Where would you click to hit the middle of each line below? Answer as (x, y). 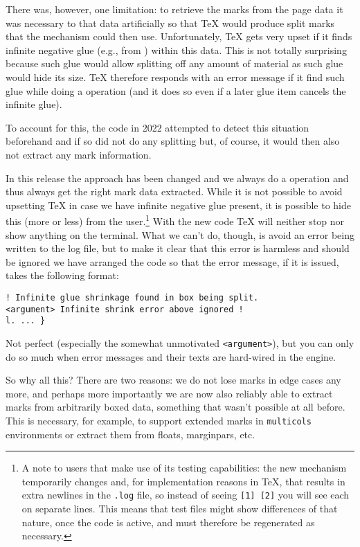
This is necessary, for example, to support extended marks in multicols (159, 420)
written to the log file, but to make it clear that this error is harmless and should (178, 248)
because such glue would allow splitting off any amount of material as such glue (174, 63)
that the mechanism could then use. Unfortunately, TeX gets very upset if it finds (179, 36)
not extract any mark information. (79, 154)
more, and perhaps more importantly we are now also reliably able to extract (169, 393)
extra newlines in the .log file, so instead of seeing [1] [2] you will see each (186, 495)
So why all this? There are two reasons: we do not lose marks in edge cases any (173, 380)
